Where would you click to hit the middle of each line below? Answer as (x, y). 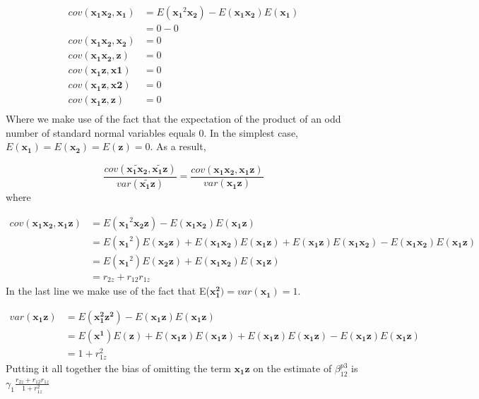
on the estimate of (292, 368)
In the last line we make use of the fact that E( (108, 291)
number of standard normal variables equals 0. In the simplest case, (152, 132)
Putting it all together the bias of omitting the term (118, 368)
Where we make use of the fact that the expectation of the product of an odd (173, 119)
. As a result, (178, 146)
